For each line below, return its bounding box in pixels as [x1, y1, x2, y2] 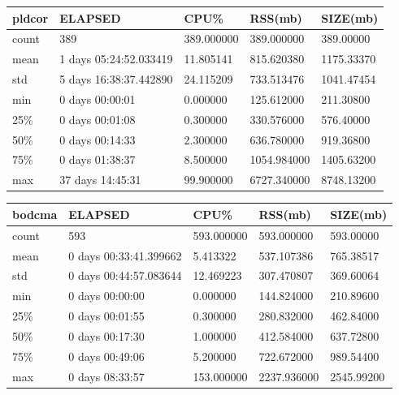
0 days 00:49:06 [68, 347, 145, 364]
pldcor [12, 9, 49, 26]
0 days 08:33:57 [68, 367, 145, 384]
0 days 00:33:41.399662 [68, 247, 182, 264]
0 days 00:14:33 [59, 131, 136, 148]
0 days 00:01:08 [59, 110, 136, 127]
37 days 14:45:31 [59, 171, 141, 188]
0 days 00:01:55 [68, 307, 145, 324]
